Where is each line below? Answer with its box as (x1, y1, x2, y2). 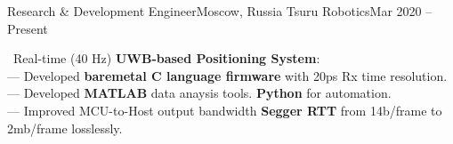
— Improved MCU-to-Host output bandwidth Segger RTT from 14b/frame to (7, 100, 442, 119)
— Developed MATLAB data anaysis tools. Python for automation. (7, 84, 392, 102)
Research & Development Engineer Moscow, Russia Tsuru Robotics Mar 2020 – (7, 2, 433, 20)
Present (7, 19, 48, 37)
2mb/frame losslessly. (7, 118, 123, 137)
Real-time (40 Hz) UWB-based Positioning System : (12, 49, 320, 68)
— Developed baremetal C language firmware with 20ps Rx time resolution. (7, 66, 448, 84)
